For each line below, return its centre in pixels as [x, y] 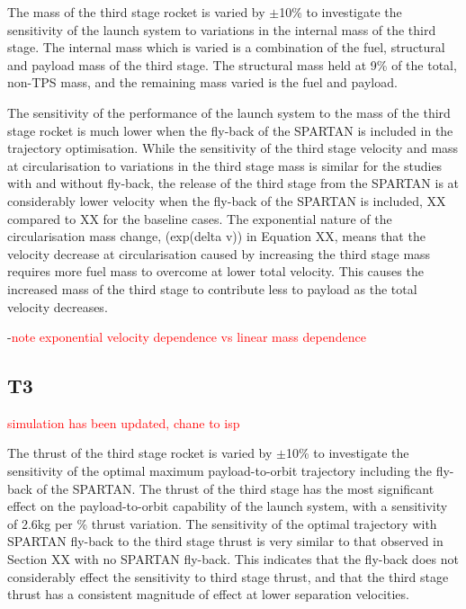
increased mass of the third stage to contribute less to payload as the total [212, 288]
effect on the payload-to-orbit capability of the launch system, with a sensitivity [228, 506]
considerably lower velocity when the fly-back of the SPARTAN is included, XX [227, 200]
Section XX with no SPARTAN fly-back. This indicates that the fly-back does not [233, 559]
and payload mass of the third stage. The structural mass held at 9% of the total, [232, 64]
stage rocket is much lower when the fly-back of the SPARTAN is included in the [230, 130]
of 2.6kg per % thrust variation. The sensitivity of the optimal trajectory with [222, 523]
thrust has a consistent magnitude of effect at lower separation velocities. [208, 594]
